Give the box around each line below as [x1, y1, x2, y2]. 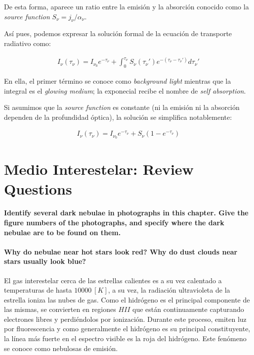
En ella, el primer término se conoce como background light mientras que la [4, 75, 231, 86]
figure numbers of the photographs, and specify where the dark [4, 217, 224, 227]
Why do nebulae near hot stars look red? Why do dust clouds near [4, 246, 238, 256]
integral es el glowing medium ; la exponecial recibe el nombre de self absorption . [4, 85, 246, 96]
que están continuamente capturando [132, 304, 244, 314]
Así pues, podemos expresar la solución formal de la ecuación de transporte [4, 28, 232, 39]
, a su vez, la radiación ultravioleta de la [108, 285, 230, 295]
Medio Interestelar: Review [4, 159, 194, 179]
